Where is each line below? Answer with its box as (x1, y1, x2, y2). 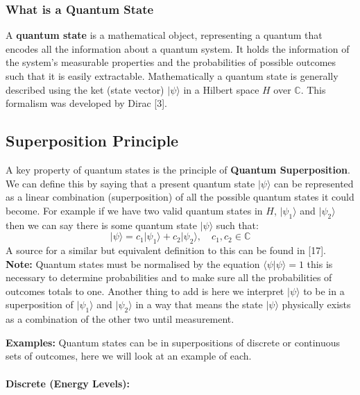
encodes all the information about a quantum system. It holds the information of (6, 41, 350, 56)
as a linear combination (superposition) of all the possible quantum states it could (6, 190, 354, 204)
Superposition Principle (6, 130, 179, 151)
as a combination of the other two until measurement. (6, 312, 234, 326)
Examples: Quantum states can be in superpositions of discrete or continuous (6, 335, 341, 349)
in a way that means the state (135, 297, 263, 312)
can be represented (274, 176, 354, 190)
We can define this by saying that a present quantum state (6, 176, 255, 190)
